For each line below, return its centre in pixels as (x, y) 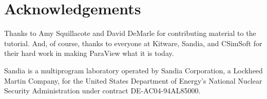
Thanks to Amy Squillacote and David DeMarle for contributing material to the (130, 33)
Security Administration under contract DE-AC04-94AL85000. (102, 91)
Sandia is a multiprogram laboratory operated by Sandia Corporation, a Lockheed (133, 70)
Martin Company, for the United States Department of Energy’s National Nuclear (133, 80)
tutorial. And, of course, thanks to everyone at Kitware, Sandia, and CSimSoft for (133, 43)
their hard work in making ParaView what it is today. (89, 53)
